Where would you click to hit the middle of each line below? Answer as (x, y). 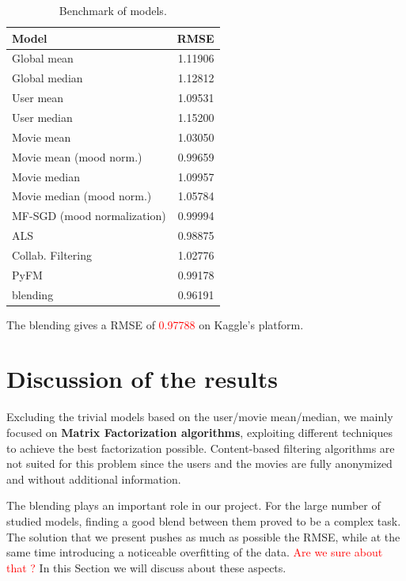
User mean (38, 98)
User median (42, 117)
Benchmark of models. (113, 10)
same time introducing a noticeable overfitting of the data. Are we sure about (195, 552)
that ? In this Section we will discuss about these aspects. (146, 567)
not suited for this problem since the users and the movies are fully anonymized (199, 463)
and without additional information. (94, 478)
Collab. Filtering (52, 254)
